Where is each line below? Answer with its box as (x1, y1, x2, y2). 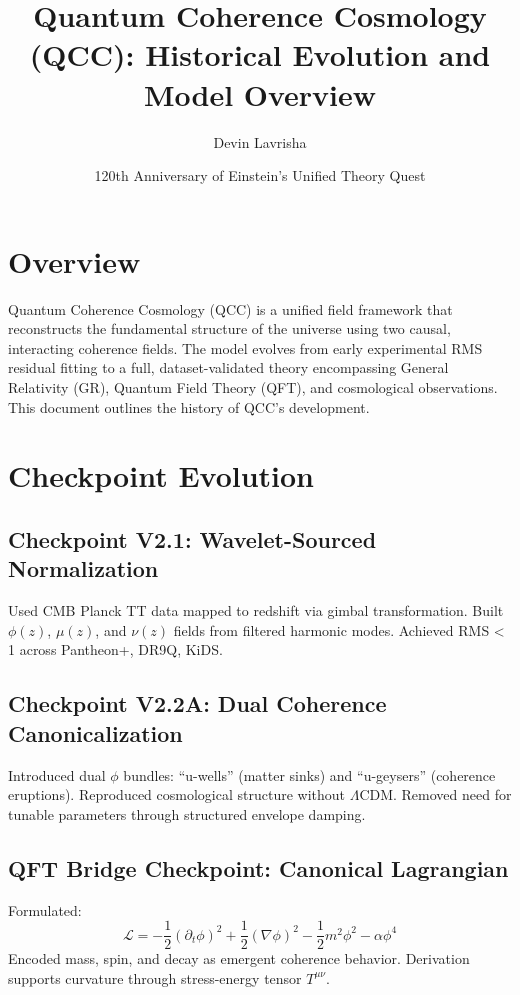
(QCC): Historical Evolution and (29, 34, 491, 75)
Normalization (8, 553, 159, 584)
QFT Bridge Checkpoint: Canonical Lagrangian (8, 852, 509, 883)
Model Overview (143, 73, 377, 114)
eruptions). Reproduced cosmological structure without (8, 784, 345, 805)
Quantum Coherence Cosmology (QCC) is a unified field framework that (8, 298, 453, 319)
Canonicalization (8, 717, 183, 748)
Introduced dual (8, 764, 106, 785)
